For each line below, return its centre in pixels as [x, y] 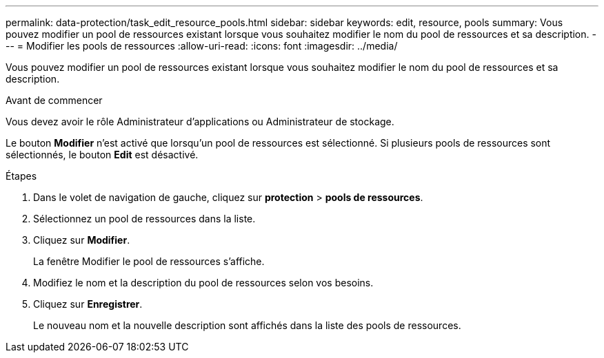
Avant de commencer [54, 100]
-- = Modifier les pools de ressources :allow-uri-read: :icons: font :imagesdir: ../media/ [202, 46]
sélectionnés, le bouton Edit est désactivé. [102, 155]
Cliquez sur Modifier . [82, 240]
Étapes [21, 176]
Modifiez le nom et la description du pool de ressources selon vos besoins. [203, 283]
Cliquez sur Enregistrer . [88, 304]
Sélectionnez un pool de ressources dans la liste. [144, 219]
